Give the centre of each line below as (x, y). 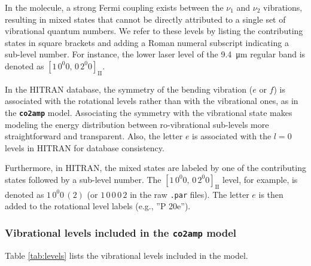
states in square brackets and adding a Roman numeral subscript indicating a (147, 42)
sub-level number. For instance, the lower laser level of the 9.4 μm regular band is (155, 54)
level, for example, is (260, 179)
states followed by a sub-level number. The (83, 179)
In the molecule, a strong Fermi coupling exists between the (114, 7)
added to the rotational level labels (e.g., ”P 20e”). (98, 206)
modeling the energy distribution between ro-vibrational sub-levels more (137, 124)
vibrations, (283, 7)
